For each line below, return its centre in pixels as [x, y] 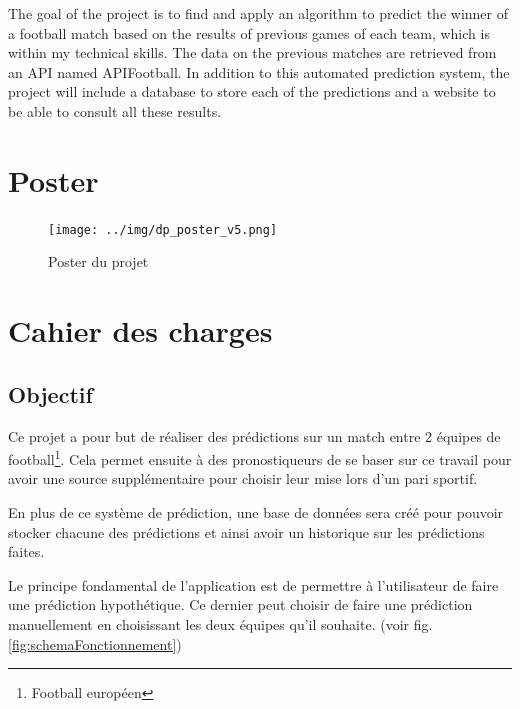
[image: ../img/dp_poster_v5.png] [163, 229]
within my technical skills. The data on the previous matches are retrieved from [252, 52]
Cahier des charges [140, 330]
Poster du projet [98, 261]
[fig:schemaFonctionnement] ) [95, 643]
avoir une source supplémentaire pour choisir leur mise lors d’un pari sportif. [243, 478]
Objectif [50, 393]
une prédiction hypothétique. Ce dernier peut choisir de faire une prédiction [240, 604]
